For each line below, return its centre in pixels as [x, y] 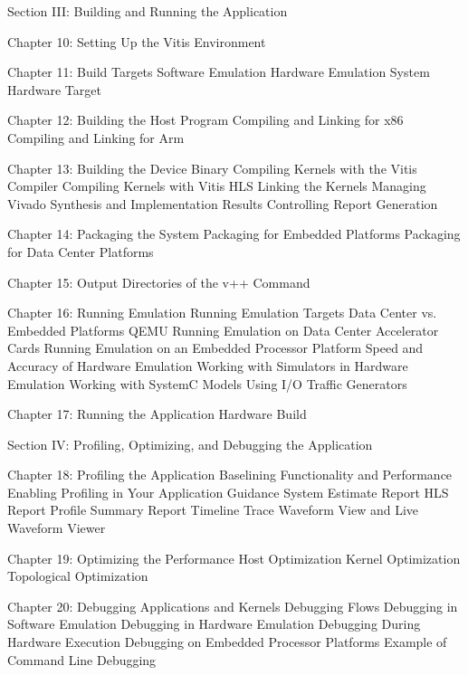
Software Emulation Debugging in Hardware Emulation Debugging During [214, 624]
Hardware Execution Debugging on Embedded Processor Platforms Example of [227, 642]
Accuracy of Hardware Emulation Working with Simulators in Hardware [208, 365]
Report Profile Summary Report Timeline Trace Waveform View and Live [213, 510]
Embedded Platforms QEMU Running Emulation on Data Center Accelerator [223, 330]
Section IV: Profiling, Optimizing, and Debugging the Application [190, 444]
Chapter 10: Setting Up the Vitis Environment [137, 41]
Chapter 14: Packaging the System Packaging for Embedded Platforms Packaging [234, 234]
